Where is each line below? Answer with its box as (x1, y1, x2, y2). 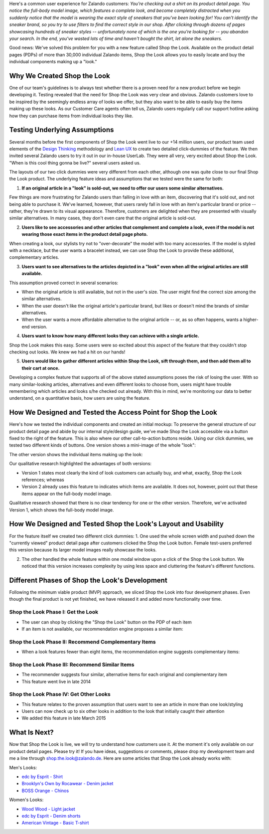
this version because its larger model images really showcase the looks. (9, 547, 157, 553)
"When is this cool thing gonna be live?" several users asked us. (9, 160, 141, 166)
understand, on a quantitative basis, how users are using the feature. (9, 395, 150, 401)
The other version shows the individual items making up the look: (9, 451, 143, 457)
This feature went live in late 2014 (21, 678, 91, 684)
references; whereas (21, 477, 64, 483)
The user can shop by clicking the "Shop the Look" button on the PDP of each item (21, 619, 192, 625)
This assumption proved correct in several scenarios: (9, 280, 119, 286)
